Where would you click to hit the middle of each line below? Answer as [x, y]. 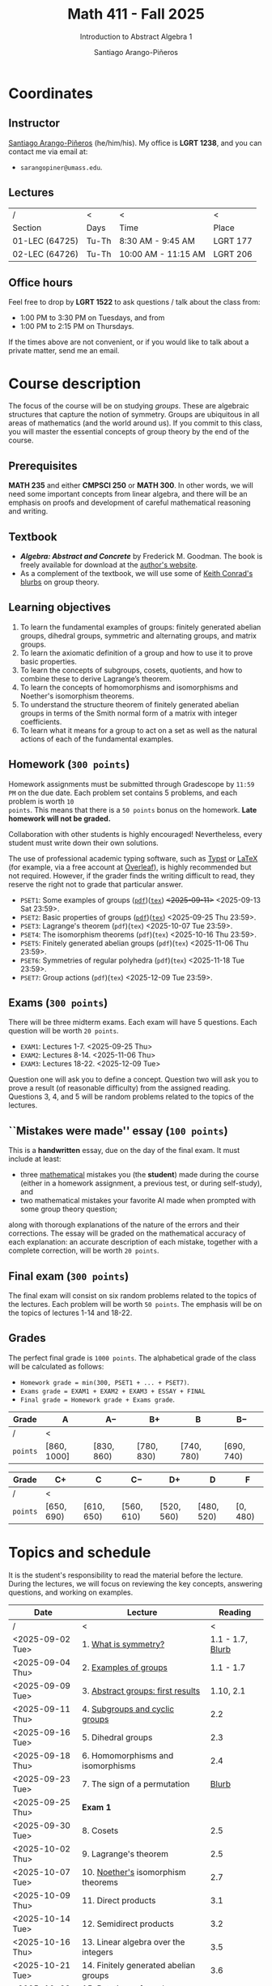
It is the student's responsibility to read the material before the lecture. [126, 1575]
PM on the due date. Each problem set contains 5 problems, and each [123, 792]
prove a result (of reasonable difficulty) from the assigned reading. [119, 1088]
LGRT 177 [233, 241]
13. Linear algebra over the [134, 1941]
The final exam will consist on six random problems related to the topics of [133, 1296]
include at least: [35, 1159]
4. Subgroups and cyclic [128, 1709]
